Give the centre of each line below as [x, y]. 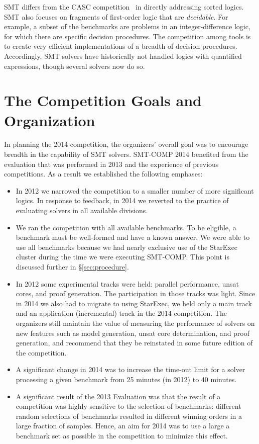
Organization [50, 120]
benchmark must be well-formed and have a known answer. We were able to [133, 237]
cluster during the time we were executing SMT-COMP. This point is [122, 257]
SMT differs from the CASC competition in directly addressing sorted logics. [124, 7]
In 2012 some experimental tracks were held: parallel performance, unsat [127, 283]
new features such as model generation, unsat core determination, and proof [133, 333]
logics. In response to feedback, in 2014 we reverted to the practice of [122, 200]
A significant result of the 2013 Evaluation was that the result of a [118, 396]
